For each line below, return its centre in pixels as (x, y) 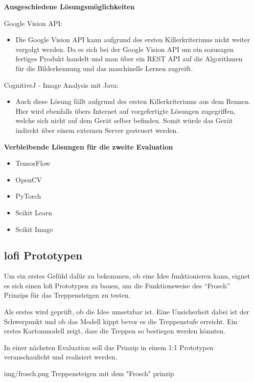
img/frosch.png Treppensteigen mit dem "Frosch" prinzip (89, 373)
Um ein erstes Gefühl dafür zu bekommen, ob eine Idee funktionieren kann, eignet (127, 276)
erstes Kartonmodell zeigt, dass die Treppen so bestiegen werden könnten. (115, 331)
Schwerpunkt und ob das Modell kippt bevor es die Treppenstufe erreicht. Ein (121, 321)
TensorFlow (33, 163)
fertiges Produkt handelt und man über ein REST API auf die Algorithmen (129, 59)
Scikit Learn (34, 212)
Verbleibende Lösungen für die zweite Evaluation (89, 146)
